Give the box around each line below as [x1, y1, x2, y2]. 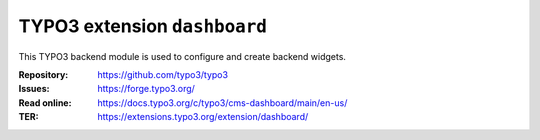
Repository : [18, 68, 69, 80]
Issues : [18, 83, 50, 95]
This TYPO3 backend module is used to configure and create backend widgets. [18, 50, 347, 62]
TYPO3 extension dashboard [18, 15, 267, 37]
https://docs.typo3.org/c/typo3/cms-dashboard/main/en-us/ [97, 96, 348, 109]
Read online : [18, 96, 72, 109]
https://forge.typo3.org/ [97, 83, 195, 95]
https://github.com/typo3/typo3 [97, 68, 229, 80]
